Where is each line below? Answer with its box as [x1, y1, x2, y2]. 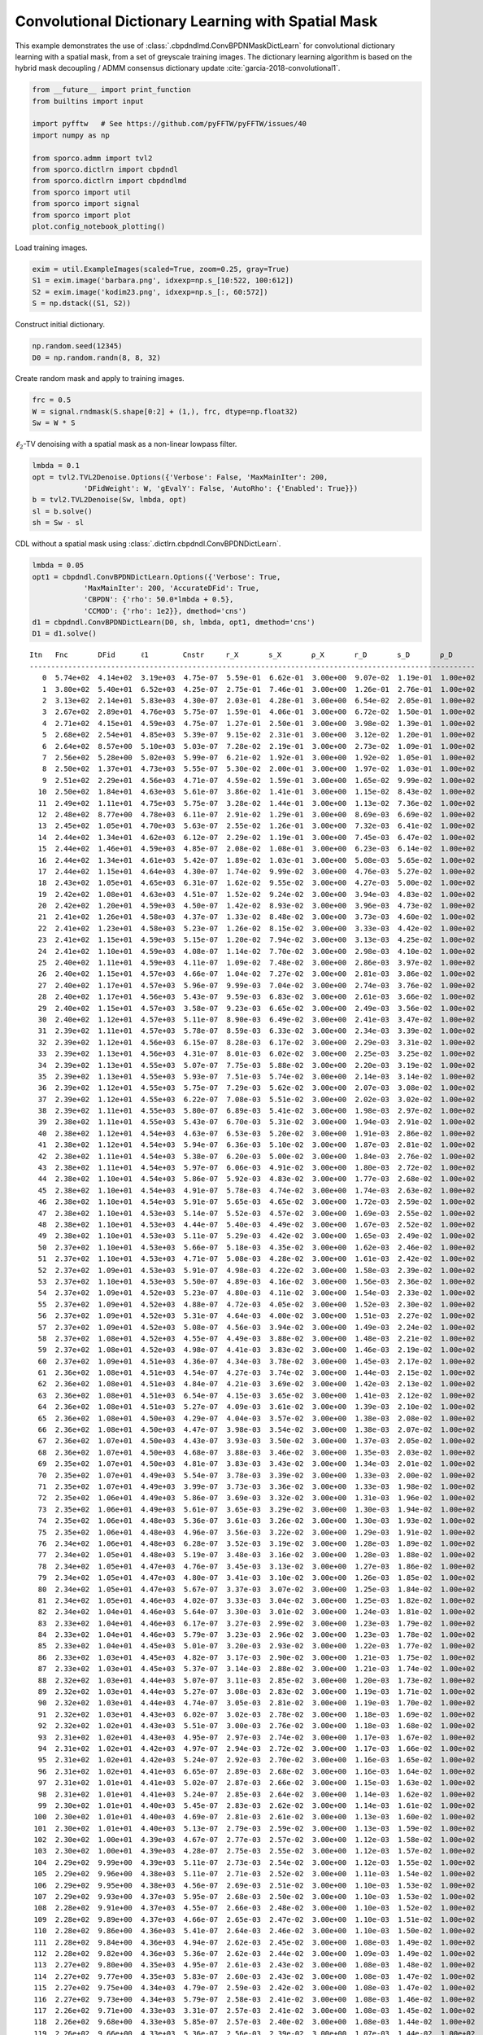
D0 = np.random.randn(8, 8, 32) [32, 352, 162, 362]
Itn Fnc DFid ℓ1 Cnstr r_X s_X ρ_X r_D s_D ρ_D [29, 650, 453, 659]
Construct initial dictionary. [15, 320, 106, 330]
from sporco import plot [32, 210, 132, 220]
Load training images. [15, 243, 89, 252]
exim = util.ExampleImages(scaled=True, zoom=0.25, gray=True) [32, 265, 290, 274]
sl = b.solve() [32, 506, 93, 516]
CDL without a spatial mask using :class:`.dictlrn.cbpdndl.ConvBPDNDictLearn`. [15, 539, 281, 549]
